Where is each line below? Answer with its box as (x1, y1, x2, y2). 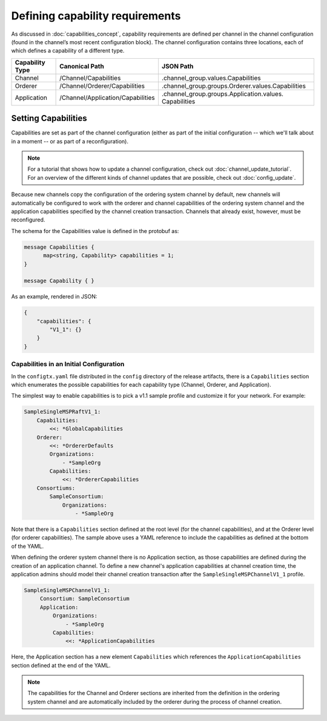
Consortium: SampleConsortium (39, 595, 130, 602)
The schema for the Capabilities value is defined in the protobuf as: (11, 227, 179, 234)
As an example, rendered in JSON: (11, 293, 97, 300)
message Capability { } (24, 277, 95, 285)
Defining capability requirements (11, 9, 181, 22)
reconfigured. (11, 216, 45, 223)
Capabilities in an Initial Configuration (11, 360, 125, 369)
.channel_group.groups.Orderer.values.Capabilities (161, 82, 306, 90)
